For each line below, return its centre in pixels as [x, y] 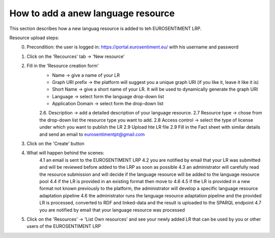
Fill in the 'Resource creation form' [63, 66]
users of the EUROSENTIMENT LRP [64, 226]
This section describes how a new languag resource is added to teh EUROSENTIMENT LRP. [105, 28]
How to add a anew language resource [92, 13]
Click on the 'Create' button [56, 144]
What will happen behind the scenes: [65, 153]
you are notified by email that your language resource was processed [112, 210]
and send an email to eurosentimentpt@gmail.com [92, 134]
